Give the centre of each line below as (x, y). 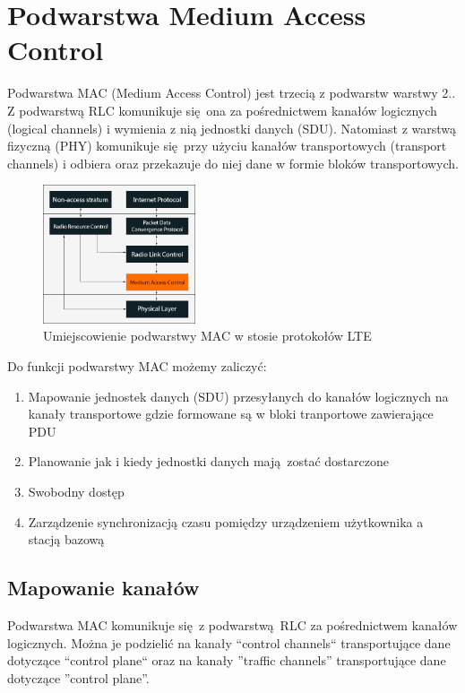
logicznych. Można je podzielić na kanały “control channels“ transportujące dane (229, 642)
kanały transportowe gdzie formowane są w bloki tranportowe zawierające (231, 414)
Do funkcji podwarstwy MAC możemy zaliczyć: (137, 365)
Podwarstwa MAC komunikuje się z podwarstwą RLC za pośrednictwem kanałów (232, 624)
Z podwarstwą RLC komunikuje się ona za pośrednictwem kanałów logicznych (222, 110)
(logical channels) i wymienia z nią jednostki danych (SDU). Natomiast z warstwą (232, 128)
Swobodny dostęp (76, 491)
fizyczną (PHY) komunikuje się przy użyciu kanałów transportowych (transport (227, 146)
